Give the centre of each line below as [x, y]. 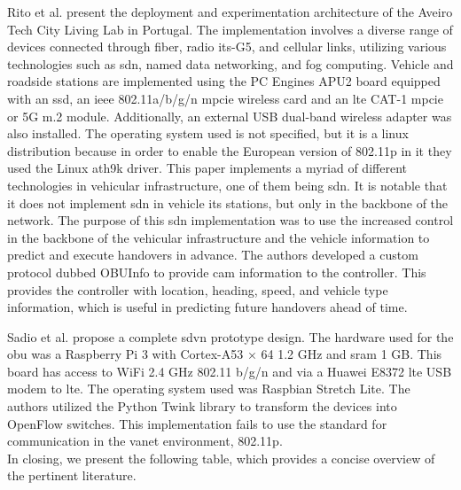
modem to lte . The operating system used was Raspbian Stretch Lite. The [209, 389]
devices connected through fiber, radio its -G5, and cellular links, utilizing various [227, 47]
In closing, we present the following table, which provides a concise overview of [221, 458]
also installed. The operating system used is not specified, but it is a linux [208, 133]
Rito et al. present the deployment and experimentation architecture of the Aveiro [230, 12]
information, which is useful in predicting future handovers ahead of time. [207, 307]
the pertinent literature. [72, 475]
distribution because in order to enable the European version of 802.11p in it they [230, 150]
